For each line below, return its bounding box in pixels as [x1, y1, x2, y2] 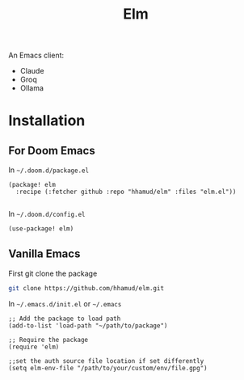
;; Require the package [8, 336, 89, 344]
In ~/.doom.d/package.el [8, 165, 90, 175]
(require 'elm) [8, 343, 60, 351]
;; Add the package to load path [8, 315, 121, 323]
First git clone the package [8, 268, 98, 278]
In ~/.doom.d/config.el [8, 209, 86, 219]
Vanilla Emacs [8, 247, 81, 261]
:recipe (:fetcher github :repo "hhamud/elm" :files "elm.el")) [15, 188, 237, 196]
